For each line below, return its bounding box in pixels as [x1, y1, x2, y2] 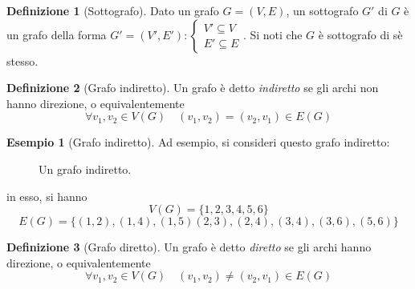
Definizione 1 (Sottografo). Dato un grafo [6, 2, 219, 18]
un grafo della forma [6, 26, 107, 42]
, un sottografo [286, 2, 359, 18]
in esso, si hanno [6, 187, 87, 204]
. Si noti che [242, 26, 303, 42]
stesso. [6, 52, 39, 69]
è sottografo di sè [318, 26, 403, 42]
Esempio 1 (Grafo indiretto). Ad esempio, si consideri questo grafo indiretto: [6, 134, 390, 151]
